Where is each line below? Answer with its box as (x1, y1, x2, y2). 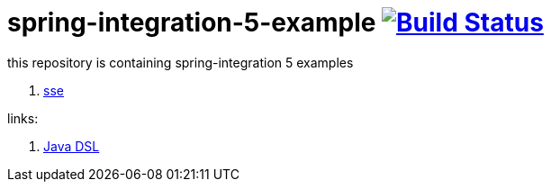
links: (7, 110, 39, 126)
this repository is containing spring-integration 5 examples (7, 54, 354, 70)
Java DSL (43, 138, 100, 154)
